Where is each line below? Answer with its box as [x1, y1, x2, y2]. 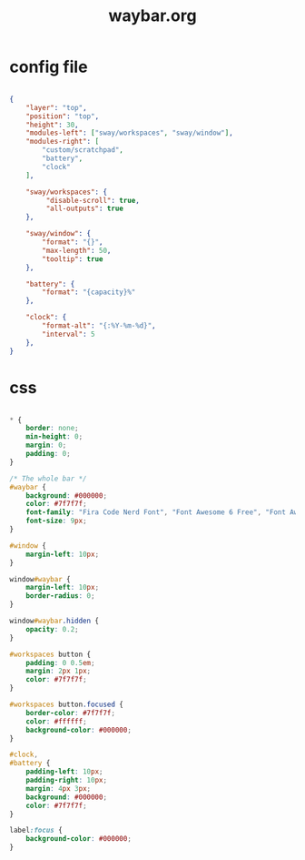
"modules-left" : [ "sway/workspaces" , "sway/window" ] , [25, 128, 233, 137]
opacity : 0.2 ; [25, 624, 79, 633]
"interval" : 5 [42, 329, 95, 339]
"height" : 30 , [25, 120, 79, 129]
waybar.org [108, 5, 197, 26]
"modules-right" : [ [25, 137, 100, 147]
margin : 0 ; [25, 440, 67, 450]
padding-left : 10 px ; [25, 767, 103, 776]
